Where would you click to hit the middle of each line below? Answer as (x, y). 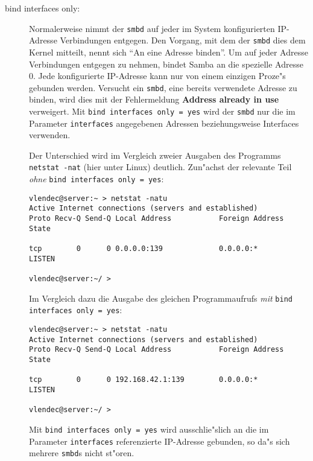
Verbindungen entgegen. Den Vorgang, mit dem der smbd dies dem (183, 40)
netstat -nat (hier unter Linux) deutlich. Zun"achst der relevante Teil (160, 167)
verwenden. (50, 135)
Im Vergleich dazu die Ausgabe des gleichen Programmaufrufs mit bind (161, 298)
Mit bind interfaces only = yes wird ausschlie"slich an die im (149, 429)
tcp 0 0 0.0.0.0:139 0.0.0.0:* (144, 249)
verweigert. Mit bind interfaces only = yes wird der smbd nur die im (162, 111)
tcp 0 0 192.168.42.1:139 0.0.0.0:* (144, 380)
